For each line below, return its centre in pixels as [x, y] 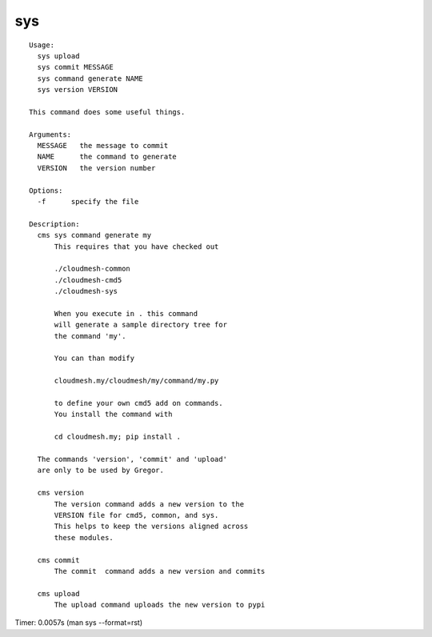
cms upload [58, 593]
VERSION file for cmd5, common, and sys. [136, 515]
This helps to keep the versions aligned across [151, 527]
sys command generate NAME [90, 78]
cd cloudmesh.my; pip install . [118, 437]
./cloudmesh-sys [86, 291]
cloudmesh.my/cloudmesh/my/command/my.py [136, 381]
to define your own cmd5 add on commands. [138, 403]
